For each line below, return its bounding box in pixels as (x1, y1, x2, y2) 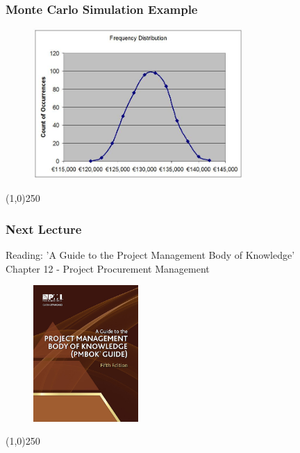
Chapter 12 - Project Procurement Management (6, 261, 210, 275)
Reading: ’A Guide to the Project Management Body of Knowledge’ (6, 248, 295, 262)
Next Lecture (6, 220, 82, 237)
